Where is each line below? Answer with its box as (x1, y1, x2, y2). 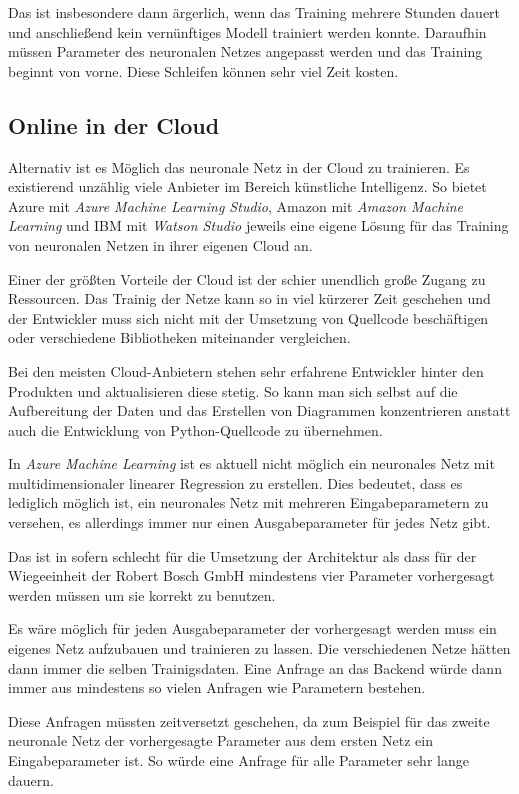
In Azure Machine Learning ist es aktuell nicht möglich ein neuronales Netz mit (8, 453, 495, 474)
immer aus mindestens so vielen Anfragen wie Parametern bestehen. (8, 677, 426, 698)
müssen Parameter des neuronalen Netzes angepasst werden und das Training (8, 41, 483, 62)
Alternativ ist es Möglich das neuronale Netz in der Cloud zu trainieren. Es (8, 156, 470, 177)
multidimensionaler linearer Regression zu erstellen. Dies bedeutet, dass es (8, 472, 463, 493)
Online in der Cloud (8, 109, 220, 140)
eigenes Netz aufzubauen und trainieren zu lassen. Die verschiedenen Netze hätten (8, 638, 511, 659)
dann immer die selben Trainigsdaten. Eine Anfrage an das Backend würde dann (8, 657, 502, 678)
